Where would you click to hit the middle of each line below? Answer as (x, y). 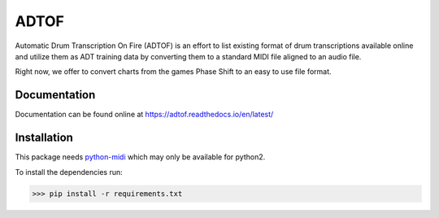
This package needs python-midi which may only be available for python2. (140, 157)
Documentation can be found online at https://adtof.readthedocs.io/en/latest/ (144, 115)
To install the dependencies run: (69, 172)
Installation (44, 138)
